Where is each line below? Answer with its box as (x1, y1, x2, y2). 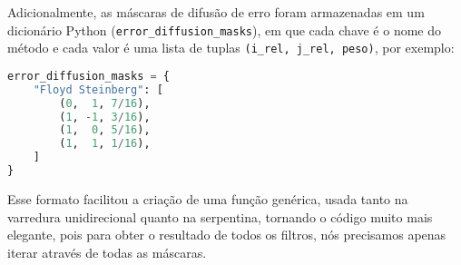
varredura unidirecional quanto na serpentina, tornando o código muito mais (7, 207, 433, 226)
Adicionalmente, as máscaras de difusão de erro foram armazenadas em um (7, 3, 425, 21)
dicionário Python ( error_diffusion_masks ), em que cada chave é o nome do (7, 20, 442, 39)
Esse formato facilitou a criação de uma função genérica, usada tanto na (7, 189, 408, 208)
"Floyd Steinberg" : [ (33, 83, 163, 96)
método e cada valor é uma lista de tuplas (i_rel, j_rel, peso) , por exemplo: (7, 38, 455, 57)
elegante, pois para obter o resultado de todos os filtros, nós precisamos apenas (7, 225, 446, 244)
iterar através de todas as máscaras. (7, 242, 207, 261)
